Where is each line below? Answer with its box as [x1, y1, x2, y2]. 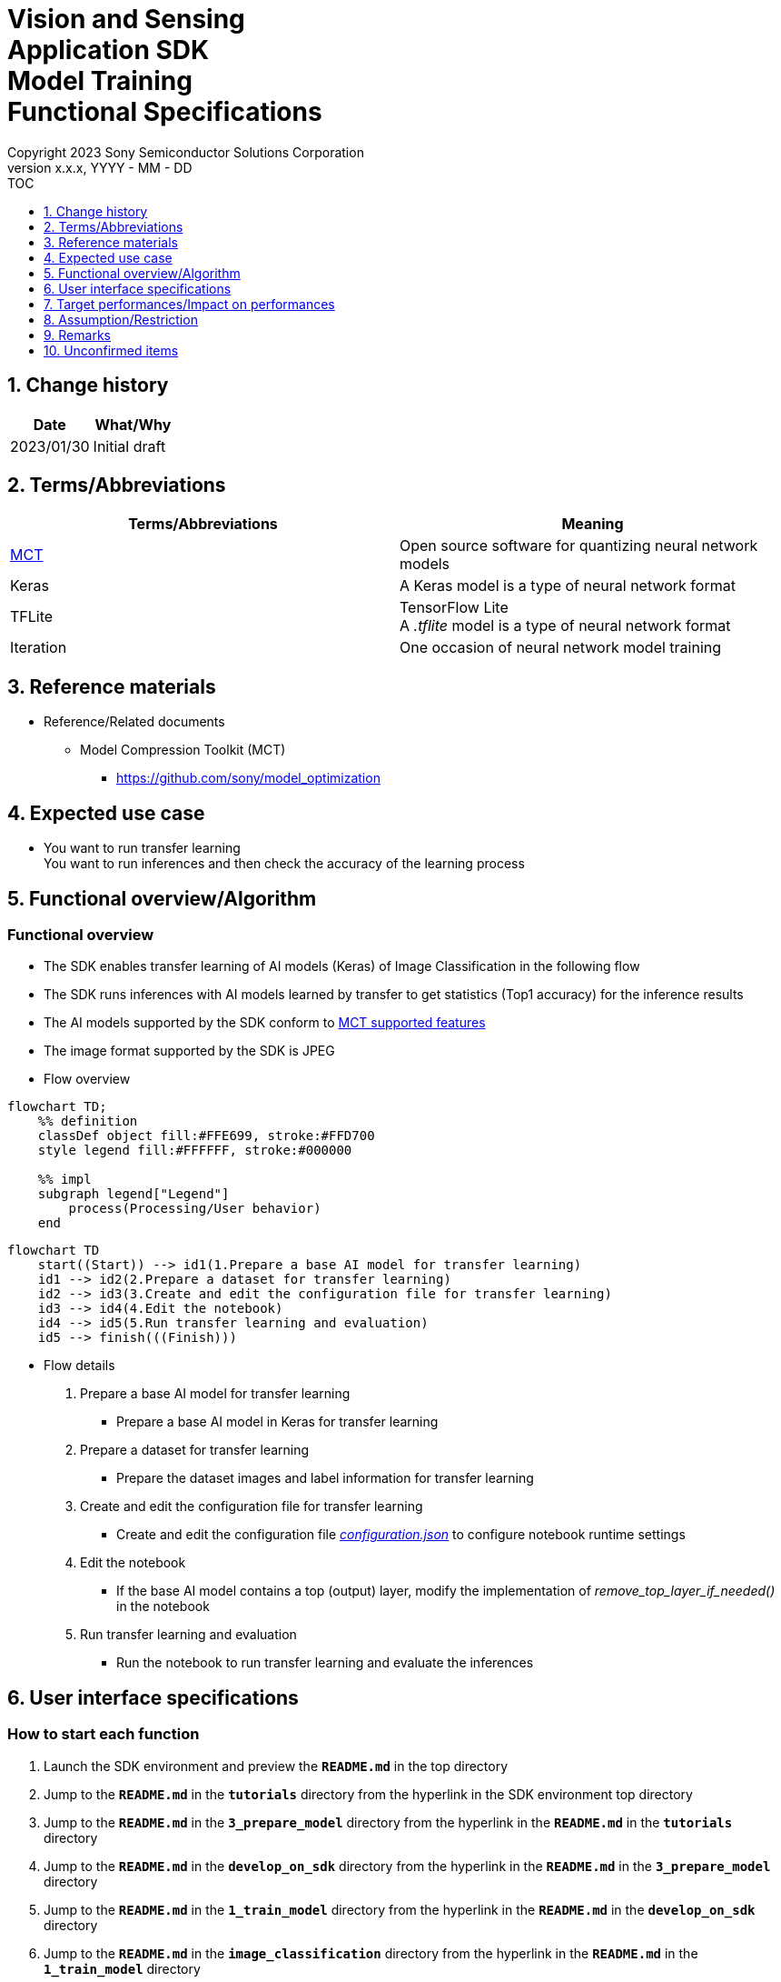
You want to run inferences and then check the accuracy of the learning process [44, 856, 525, 872]
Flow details [44, 1357, 115, 1374]
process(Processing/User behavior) [68, 1201, 321, 1216]
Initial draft [93, 436, 166, 455]
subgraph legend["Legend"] [37, 1186, 230, 1202]
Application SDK [7, 35, 210, 65]
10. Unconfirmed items [44, 342, 179, 358]
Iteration [10, 638, 67, 657]
